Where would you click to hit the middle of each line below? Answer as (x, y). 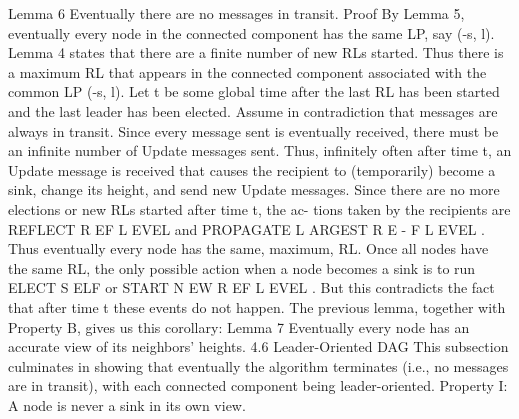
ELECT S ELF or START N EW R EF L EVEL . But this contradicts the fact (251, 287)
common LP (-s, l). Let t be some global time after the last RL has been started (254, 91)
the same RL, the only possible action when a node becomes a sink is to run (242, 267)
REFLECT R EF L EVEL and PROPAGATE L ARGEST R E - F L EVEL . (246, 228)
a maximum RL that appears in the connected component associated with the (247, 71)
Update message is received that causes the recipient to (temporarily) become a (252, 169)
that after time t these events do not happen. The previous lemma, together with (257, 306)
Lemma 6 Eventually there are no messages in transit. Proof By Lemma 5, (236, 13)
